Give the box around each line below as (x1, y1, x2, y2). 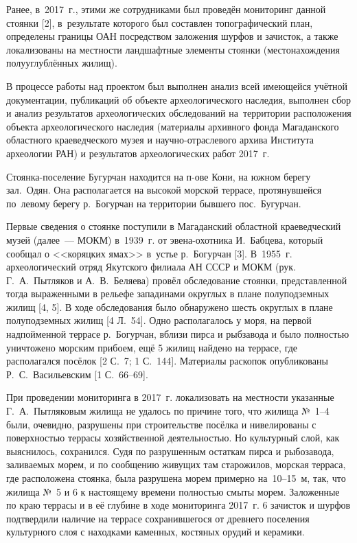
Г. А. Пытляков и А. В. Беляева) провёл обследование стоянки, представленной (6, 273, 347, 287)
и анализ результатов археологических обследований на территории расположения (6, 106, 352, 120)
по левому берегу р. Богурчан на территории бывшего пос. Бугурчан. (6, 196, 301, 210)
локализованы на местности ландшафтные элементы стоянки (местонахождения (6, 42, 341, 56)
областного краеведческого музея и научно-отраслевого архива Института (6, 132, 314, 147)
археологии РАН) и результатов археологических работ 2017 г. (6, 146, 270, 160)
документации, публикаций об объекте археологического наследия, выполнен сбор (6, 92, 352, 106)
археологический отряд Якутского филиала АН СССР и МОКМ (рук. (6, 259, 297, 274)
